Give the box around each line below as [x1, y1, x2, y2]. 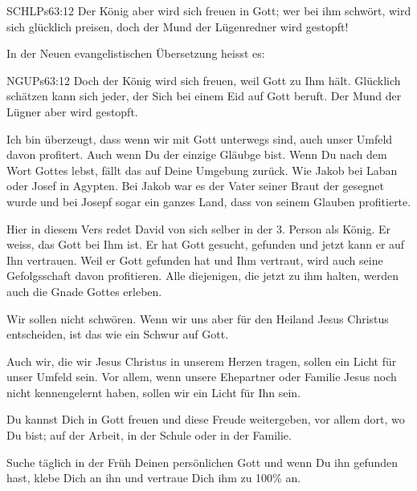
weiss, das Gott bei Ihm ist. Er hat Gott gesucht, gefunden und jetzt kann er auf [6, 236, 405, 253]
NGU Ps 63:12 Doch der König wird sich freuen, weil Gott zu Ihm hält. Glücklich [6, 71, 401, 88]
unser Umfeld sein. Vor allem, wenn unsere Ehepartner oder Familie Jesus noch [6, 368, 397, 385]
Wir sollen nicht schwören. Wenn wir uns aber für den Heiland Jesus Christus [6, 310, 389, 327]
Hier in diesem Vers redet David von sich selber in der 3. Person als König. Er [6, 220, 391, 237]
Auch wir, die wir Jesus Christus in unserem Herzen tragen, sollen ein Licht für [6, 352, 397, 369]
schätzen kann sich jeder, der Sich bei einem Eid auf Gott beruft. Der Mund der [6, 87, 402, 104]
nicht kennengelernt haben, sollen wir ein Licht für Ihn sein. [6, 383, 301, 400]
